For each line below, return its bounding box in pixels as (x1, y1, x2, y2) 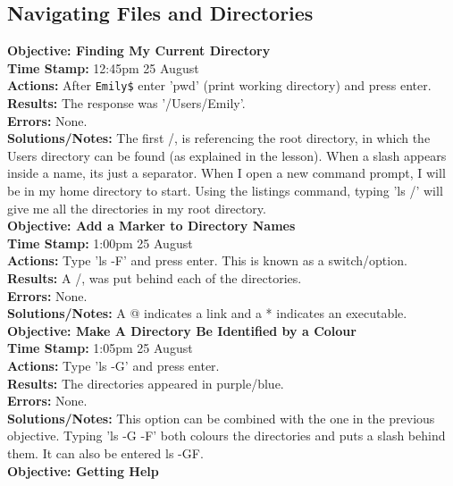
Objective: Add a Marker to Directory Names (7, 216, 296, 235)
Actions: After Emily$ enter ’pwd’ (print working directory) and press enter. (7, 76, 432, 95)
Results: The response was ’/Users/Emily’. (7, 94, 246, 113)
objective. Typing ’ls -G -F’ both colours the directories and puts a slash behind (7, 426, 446, 445)
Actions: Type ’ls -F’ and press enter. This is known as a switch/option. (7, 251, 407, 270)
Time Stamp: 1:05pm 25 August (7, 339, 193, 357)
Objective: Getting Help (7, 461, 159, 480)
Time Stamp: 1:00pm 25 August (7, 233, 193, 252)
